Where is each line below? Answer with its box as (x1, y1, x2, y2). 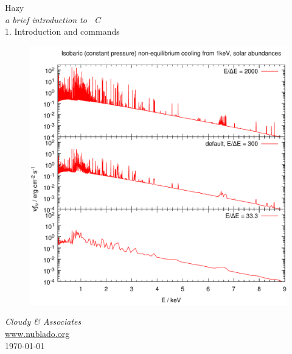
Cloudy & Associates (5, 315, 82, 328)
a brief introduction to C (5, 13, 101, 26)
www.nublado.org (5, 327, 70, 339)
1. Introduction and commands (5, 25, 120, 38)
